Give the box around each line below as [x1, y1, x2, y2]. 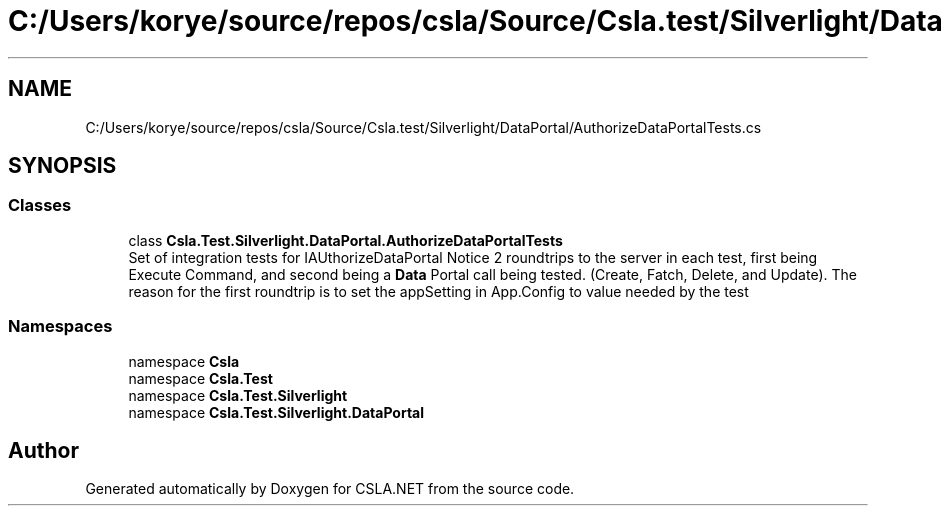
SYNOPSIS [8, 153, 117, 179]
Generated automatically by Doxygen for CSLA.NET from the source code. [85, 480, 575, 498]
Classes [8, 195, 72, 216]
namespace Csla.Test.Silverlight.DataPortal [128, 403, 425, 421]
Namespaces [8, 316, 113, 337]
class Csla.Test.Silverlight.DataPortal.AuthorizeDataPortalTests [128, 231, 563, 249]
